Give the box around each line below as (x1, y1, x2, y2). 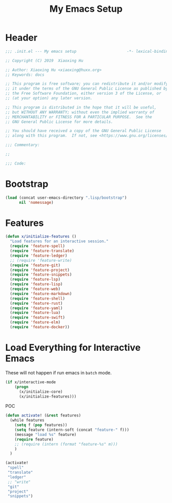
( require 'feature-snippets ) (10, 272, 72, 277)
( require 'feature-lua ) (10, 310, 60, 316)
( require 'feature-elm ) (10, 320, 60, 325)
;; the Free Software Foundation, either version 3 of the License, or (5, 91, 161, 96)
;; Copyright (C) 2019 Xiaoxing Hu (5, 58, 83, 63)
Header (5, 32, 37, 44)
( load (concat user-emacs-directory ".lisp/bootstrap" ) (5, 195, 127, 200)
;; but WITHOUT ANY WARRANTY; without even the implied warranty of (5, 110, 155, 115)
